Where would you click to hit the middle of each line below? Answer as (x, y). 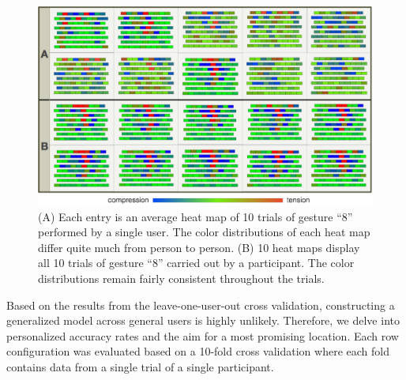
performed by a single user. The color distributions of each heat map (204, 232)
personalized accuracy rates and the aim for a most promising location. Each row (203, 335)
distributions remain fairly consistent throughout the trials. (181, 278)
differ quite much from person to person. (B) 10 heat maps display (199, 247)
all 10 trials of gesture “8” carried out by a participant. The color (196, 263)
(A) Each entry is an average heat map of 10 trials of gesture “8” (195, 216)
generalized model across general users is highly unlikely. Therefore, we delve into (203, 320)
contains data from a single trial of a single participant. (140, 366)
